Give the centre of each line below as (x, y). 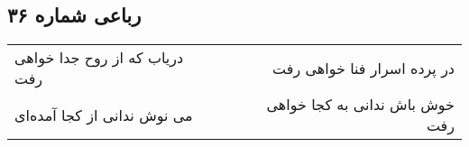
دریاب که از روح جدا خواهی (99, 58)
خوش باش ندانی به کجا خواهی (360, 105)
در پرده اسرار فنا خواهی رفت (363, 68)
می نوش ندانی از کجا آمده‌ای (104, 115)
